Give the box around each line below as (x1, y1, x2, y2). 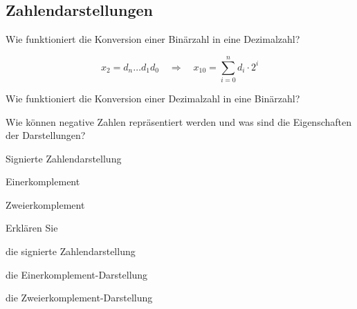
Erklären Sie (6, 221, 58, 235)
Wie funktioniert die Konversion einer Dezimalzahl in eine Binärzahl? (6, 91, 300, 105)
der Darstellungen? (6, 128, 86, 142)
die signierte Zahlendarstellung (6, 244, 136, 259)
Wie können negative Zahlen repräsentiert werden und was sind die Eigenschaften (6, 114, 351, 129)
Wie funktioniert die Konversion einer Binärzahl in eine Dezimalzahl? (6, 32, 300, 46)
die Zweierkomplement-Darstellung (6, 290, 153, 305)
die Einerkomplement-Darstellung (6, 267, 148, 281)
